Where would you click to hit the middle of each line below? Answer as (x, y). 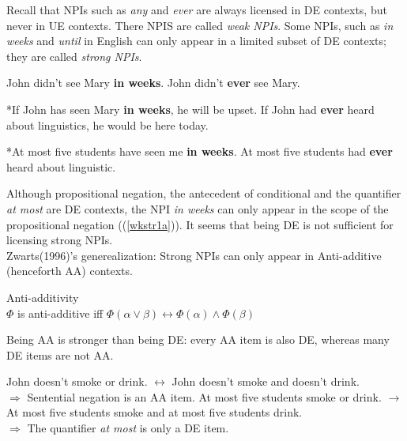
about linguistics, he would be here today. (107, 124)
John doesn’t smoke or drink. (77, 381)
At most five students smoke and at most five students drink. (155, 412)
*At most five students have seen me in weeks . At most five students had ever (200, 151)
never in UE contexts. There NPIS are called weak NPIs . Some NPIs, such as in (200, 25)
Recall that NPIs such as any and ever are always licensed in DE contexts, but (197, 9)
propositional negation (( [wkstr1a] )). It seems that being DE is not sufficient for (200, 224)
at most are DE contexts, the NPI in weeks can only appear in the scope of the (198, 208)
